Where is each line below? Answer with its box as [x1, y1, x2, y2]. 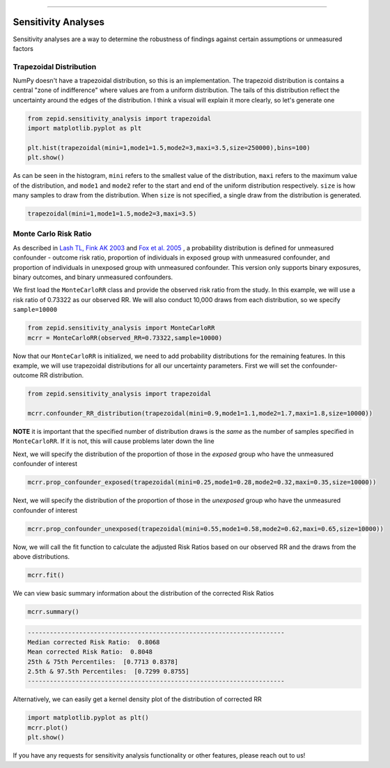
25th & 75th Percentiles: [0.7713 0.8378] [27, 658, 179, 665]
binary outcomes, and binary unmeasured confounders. [13, 273, 173, 282]
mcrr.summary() [27, 608, 79, 615]
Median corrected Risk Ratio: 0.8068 [27, 638, 160, 646]
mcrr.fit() [27, 571, 65, 579]
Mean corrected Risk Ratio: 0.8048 [27, 648, 153, 656]
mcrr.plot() [27, 723, 69, 732]
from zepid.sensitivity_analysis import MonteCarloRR [27, 324, 215, 332]
